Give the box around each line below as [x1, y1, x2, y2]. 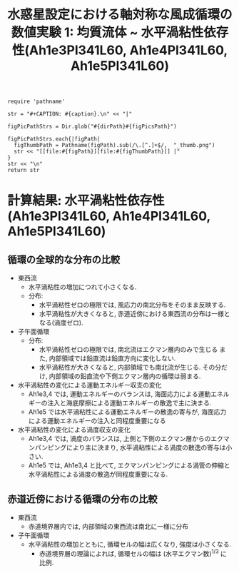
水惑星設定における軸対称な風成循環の [7, 6, 233, 23]
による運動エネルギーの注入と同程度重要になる [28, 417, 166, 425]
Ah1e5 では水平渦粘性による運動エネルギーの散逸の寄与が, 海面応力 [28, 407, 227, 416]
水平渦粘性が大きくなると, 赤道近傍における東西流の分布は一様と [39, 310, 230, 318]
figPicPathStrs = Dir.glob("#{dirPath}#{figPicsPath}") [7, 123, 177, 131]
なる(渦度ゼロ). [39, 318, 83, 327]
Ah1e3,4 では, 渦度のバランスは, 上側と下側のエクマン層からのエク [28, 435, 223, 443]
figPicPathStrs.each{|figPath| [7, 136, 101, 143]
